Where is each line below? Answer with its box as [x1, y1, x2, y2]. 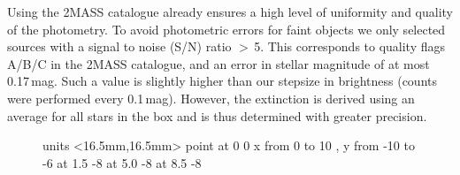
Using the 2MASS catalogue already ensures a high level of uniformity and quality [7, 3, 453, 20]
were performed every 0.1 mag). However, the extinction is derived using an [7, 88, 415, 107]
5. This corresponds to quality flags [254, 37, 446, 56]
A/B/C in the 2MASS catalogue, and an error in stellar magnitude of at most [7, 54, 430, 72]
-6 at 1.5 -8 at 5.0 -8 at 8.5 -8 [42, 153, 202, 171]
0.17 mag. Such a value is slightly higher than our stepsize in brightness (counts [7, 72, 437, 90]
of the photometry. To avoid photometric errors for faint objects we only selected [7, 19, 446, 38]
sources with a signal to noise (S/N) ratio [7, 37, 232, 56]
